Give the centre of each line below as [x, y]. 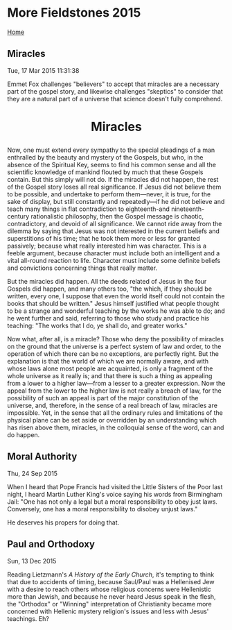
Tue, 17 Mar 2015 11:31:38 [43, 70]
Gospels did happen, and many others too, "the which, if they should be [110, 289]
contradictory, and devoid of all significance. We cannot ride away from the [115, 223]
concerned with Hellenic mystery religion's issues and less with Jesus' [108, 611]
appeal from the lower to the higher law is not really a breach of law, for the [114, 391]
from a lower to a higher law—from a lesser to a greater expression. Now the [116, 383]
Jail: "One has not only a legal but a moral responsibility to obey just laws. [113, 502]
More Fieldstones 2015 [74, 13]
